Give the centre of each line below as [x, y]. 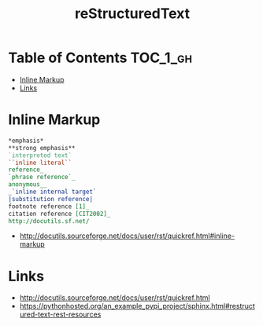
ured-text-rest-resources [60, 314]
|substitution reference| [50, 199]
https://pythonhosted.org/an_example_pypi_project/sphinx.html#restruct [137, 306]
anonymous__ [28, 185]
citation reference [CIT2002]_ [59, 214]
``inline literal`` [40, 163]
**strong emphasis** [42, 148]
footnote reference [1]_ [49, 206]
